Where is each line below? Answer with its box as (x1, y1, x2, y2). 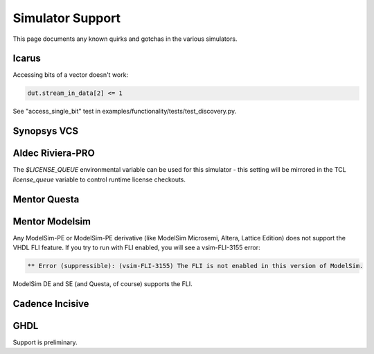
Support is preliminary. (12, 338, 78, 346)
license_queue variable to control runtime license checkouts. (12, 175, 186, 184)
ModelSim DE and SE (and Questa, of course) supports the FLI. (12, 280, 193, 288)
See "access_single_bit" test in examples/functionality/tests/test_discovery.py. (12, 107, 237, 116)
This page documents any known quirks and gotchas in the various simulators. (12, 35, 238, 43)
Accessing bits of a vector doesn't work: (12, 71, 128, 79)
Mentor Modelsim (12, 215, 91, 227)
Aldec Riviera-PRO (12, 148, 95, 159)
